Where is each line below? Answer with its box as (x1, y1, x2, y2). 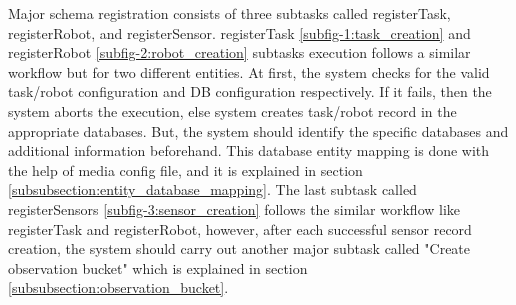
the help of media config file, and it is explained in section (8, 159, 363, 180)
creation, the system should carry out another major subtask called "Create (8, 238, 471, 259)
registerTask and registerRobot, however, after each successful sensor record (8, 218, 472, 239)
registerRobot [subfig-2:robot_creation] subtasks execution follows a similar (8, 42, 471, 63)
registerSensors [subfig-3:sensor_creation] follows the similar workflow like (8, 198, 461, 219)
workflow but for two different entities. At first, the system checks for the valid (8, 61, 490, 82)
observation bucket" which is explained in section (8, 257, 308, 278)
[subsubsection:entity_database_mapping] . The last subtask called (8, 179, 417, 200)
